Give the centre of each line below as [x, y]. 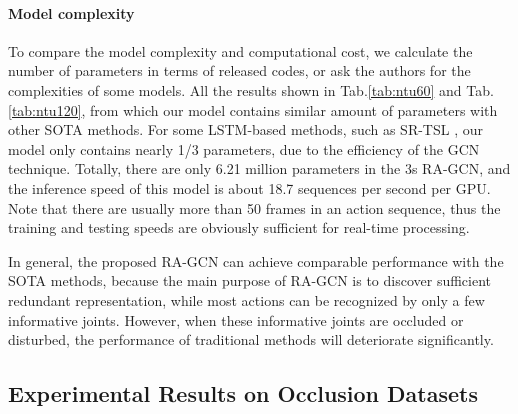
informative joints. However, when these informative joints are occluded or [236, 319]
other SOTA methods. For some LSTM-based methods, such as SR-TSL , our [246, 129]
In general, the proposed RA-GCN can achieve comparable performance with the [256, 260]
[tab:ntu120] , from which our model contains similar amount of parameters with [253, 109]
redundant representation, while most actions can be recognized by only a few [246, 299]
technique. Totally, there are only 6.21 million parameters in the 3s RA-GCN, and [259, 168]
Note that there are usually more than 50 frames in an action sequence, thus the [254, 207]
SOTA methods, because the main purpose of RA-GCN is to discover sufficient [250, 280]
